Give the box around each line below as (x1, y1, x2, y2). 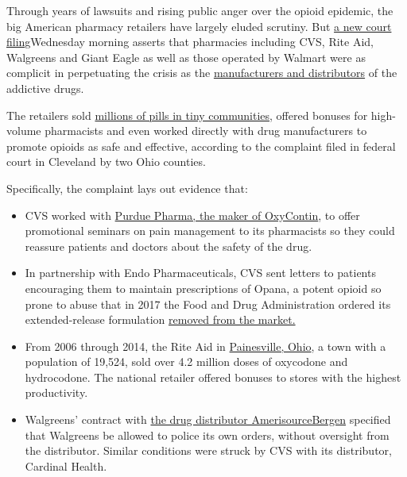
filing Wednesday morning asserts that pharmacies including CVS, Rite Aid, (6, 33, 374, 50)
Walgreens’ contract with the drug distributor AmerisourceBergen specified (25, 411, 391, 428)
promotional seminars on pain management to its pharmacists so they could (25, 222, 395, 239)
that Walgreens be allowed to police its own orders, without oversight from (25, 426, 390, 443)
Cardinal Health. (25, 457, 107, 474)
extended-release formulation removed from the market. (25, 311, 296, 328)
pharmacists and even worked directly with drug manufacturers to (45, 122, 367, 139)
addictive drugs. (6, 79, 84, 96)
